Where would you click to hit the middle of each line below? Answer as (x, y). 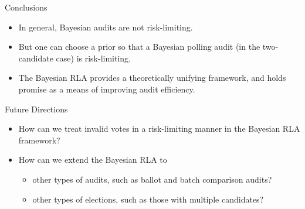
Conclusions (26, 7)
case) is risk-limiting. (94, 58)
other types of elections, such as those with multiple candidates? (148, 199)
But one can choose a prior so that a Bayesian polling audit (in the (139, 47)
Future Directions (36, 109)
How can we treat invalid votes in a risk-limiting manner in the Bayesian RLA (159, 129)
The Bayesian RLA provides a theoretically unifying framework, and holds (152, 78)
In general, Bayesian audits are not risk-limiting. (106, 27)
